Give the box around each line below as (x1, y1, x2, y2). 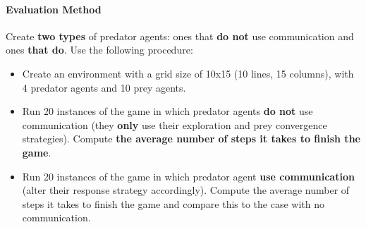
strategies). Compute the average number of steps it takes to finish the (22, 131, 360, 146)
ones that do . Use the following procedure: (6, 42, 193, 57)
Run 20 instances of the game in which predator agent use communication (22, 168, 355, 183)
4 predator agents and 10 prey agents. (22, 80, 186, 94)
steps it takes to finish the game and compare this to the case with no (22, 196, 325, 211)
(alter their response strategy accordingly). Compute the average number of (22, 183, 350, 197)
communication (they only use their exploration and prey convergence (22, 117, 327, 132)
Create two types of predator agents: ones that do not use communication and (6, 28, 354, 43)
